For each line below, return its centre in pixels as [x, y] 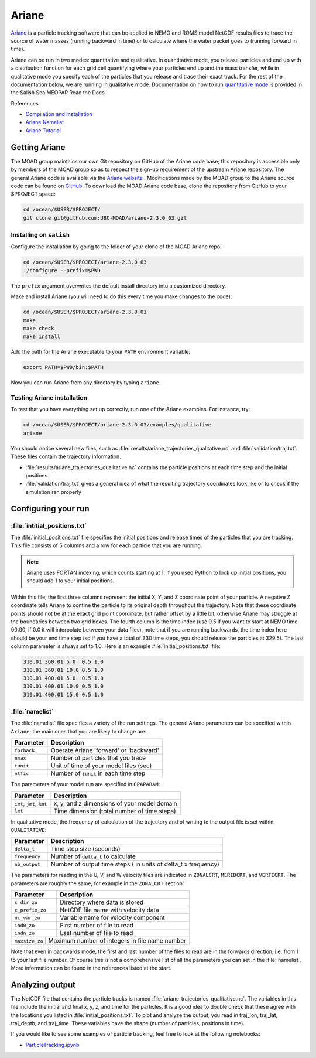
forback [25, 750]
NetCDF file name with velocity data [109, 910]
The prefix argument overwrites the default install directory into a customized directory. [118, 286]
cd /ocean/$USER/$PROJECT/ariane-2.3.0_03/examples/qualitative [117, 425]
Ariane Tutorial [43, 130]
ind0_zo [25, 925]
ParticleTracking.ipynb [52, 1045]
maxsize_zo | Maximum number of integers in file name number [100, 941]
